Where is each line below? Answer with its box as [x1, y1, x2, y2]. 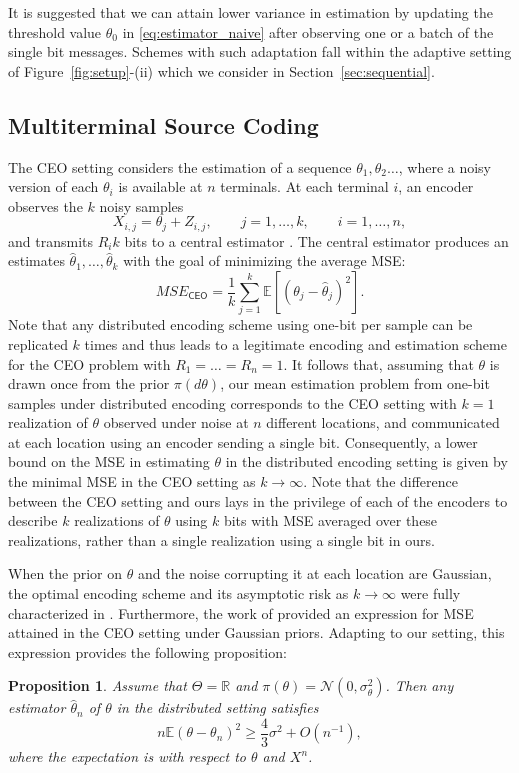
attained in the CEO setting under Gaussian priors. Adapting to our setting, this [8, 622, 505, 643]
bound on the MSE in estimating [8, 451, 210, 472]
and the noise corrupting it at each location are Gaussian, [137, 563, 492, 584]
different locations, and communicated [266, 412, 500, 433]
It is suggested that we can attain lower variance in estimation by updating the [8, 2, 493, 22]
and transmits [8, 230, 93, 251]
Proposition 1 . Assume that [8, 675, 187, 696]
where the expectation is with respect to [8, 746, 246, 767]
